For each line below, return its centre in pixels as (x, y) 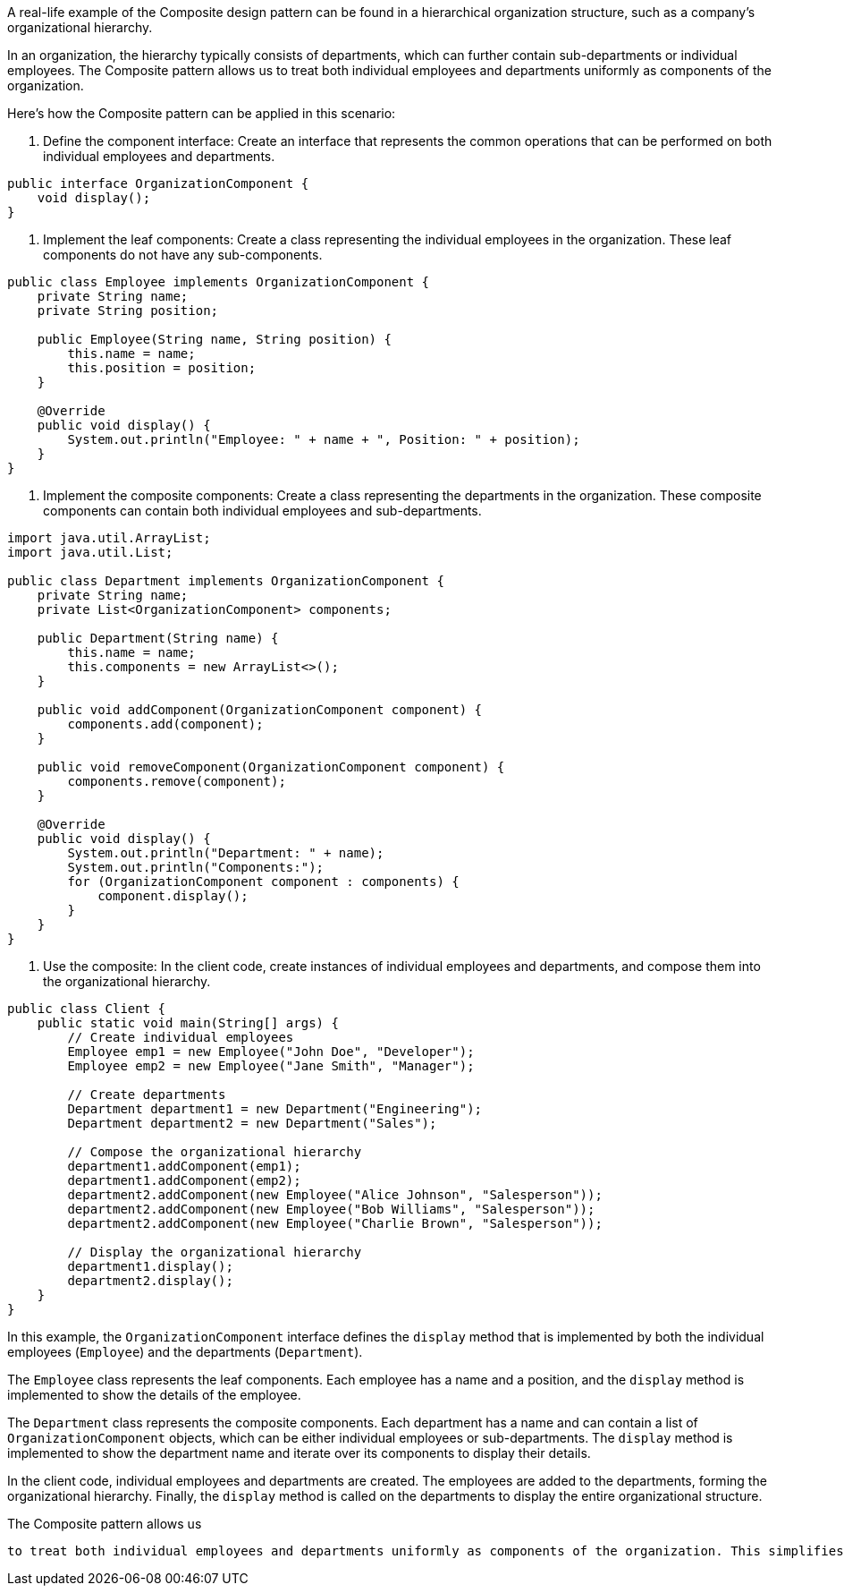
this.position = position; (162, 368)
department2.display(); (150, 1281)
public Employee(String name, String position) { (214, 339)
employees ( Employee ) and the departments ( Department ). (185, 1352)
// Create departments (147, 1095)
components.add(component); (165, 724)
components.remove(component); (177, 781)
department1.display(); (150, 1266)
